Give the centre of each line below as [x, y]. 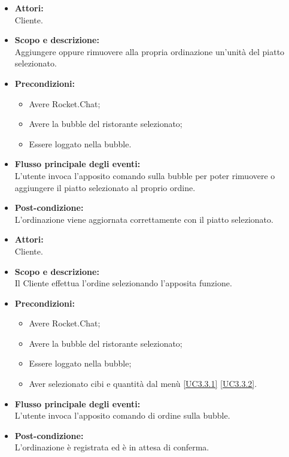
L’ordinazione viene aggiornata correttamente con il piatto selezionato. [144, 219]
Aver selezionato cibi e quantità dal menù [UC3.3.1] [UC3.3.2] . [143, 384]
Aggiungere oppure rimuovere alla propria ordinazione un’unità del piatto [150, 51]
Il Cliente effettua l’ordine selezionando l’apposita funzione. [123, 283]
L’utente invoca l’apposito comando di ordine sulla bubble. [122, 415]
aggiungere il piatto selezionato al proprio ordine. [105, 187]
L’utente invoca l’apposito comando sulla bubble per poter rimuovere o [145, 175]
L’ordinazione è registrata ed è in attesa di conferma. [112, 447]
